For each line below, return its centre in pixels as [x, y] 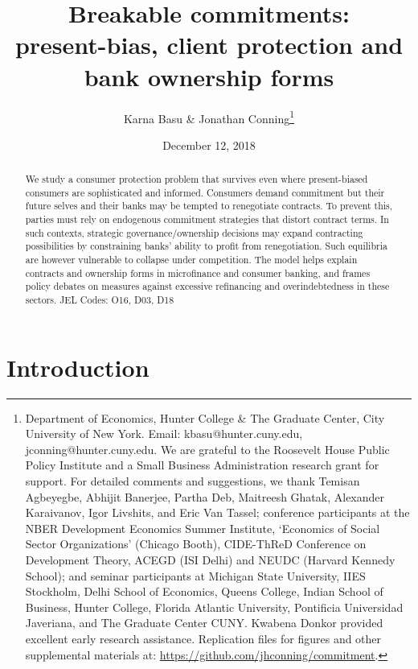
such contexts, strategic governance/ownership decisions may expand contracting [194, 232]
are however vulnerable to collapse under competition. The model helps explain [191, 260]
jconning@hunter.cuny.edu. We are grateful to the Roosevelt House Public [207, 449]
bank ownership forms [209, 76]
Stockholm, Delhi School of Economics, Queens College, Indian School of [204, 591]
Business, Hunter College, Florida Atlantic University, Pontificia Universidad [214, 607]
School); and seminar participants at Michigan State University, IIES [195, 575]
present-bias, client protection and [209, 45]
